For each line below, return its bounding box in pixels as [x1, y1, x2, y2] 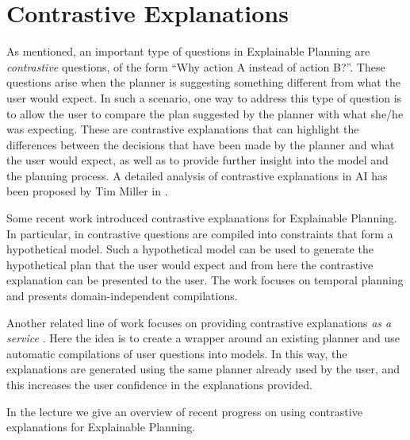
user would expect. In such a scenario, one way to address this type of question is [6, 89, 402, 106]
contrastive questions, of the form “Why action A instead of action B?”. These [6, 58, 385, 75]
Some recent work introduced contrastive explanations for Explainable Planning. [6, 210, 397, 226]
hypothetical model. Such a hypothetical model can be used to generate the [6, 241, 374, 257]
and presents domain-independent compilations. [6, 288, 238, 304]
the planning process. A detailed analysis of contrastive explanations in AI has [6, 167, 388, 183]
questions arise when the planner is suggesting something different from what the [6, 74, 400, 91]
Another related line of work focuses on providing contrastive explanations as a [6, 314, 392, 330]
